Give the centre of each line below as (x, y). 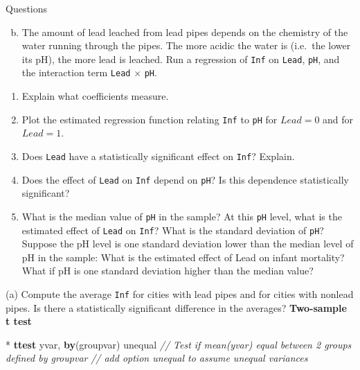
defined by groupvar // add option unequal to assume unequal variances (157, 358)
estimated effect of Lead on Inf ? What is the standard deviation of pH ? (173, 230)
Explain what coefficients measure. (95, 96)
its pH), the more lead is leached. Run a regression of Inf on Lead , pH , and (181, 59)
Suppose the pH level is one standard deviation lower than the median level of (188, 244)
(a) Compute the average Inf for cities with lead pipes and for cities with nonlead (180, 293)
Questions (27, 8)
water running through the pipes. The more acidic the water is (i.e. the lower (186, 45)
